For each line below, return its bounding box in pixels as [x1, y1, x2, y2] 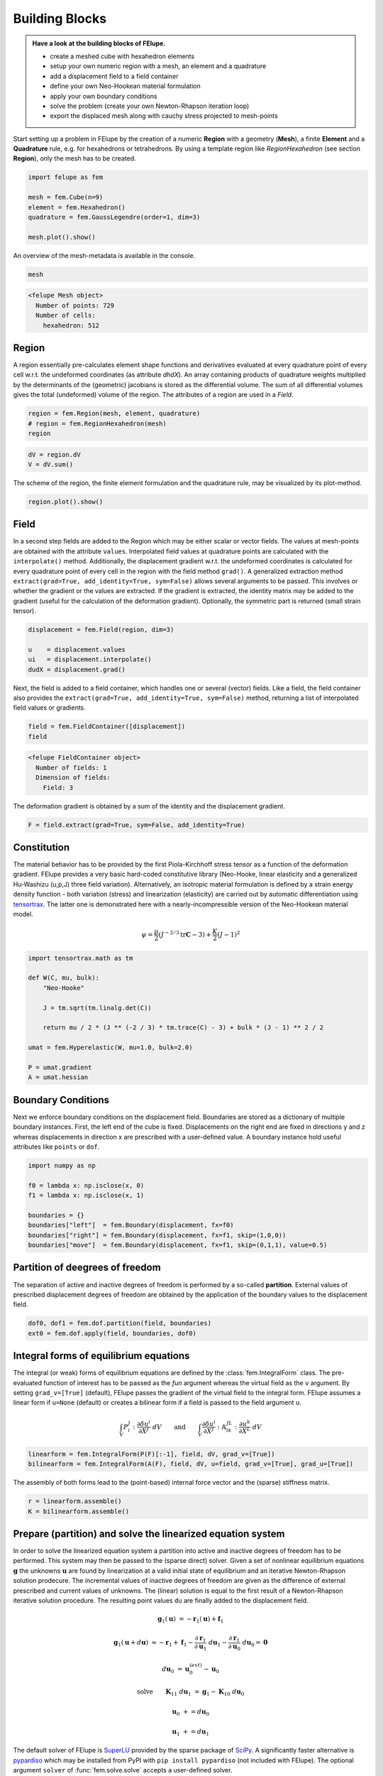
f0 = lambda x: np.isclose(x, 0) [28, 1181, 145, 1189]
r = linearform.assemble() [28, 1498, 122, 1505]
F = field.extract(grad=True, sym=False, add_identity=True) [28, 821, 245, 829]
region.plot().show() [28, 497, 104, 506]
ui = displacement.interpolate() [28, 656, 152, 664]
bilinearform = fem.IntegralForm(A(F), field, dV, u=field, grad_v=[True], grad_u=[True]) [28, 1460, 354, 1468]
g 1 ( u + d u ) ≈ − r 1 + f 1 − [113, 1638, 194, 1648]
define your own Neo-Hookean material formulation [50, 82, 201, 90]
